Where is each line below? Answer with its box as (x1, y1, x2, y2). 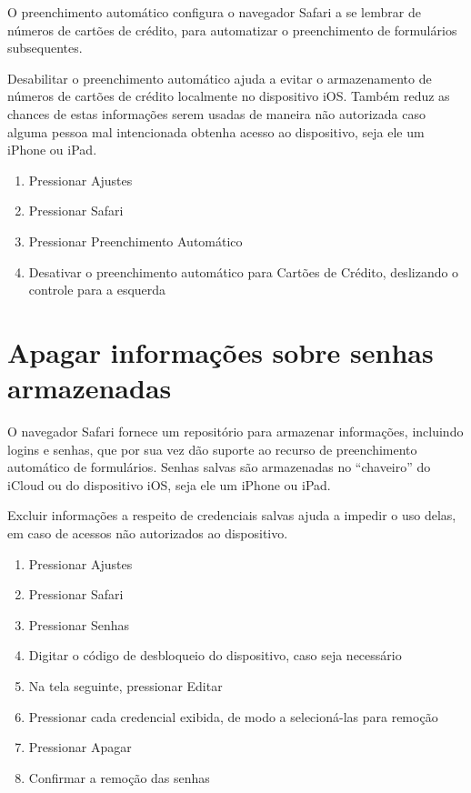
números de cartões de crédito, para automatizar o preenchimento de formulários (7, 20, 457, 39)
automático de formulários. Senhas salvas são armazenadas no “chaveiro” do (7, 457, 431, 477)
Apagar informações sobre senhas (7, 333, 434, 370)
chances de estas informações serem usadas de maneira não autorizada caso (7, 104, 426, 123)
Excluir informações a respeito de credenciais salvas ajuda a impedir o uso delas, (7, 506, 456, 525)
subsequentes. (7, 38, 83, 57)
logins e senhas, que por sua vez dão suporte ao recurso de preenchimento (7, 439, 417, 458)
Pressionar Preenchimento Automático (28, 231, 243, 250)
